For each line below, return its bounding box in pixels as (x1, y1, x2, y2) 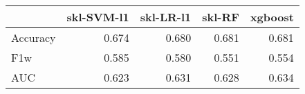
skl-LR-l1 (140, 9, 192, 25)
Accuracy (11, 30, 56, 45)
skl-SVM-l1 (66, 9, 129, 25)
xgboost (250, 9, 294, 25)
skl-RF (202, 9, 239, 25)
